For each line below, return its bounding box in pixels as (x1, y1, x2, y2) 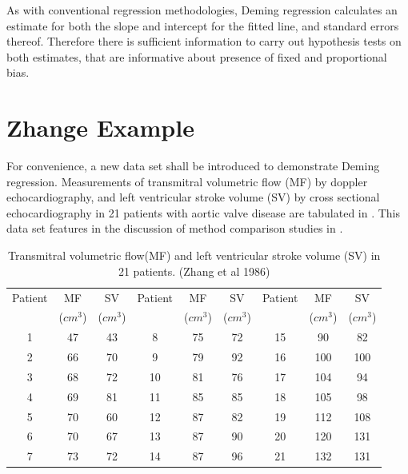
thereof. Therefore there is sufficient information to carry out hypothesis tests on (6, 33, 402, 50)
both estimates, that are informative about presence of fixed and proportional (6, 48, 387, 65)
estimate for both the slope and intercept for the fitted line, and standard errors (6, 17, 399, 34)
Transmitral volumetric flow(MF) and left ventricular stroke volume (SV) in (8, 247, 381, 264)
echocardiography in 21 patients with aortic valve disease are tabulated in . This (6, 204, 401, 221)
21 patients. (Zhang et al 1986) (118, 262, 270, 279)
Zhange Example (6, 111, 194, 144)
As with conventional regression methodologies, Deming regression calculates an (6, 2, 398, 18)
